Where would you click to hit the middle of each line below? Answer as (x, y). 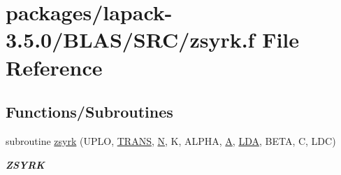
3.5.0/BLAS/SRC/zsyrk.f (130, 40)
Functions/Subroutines (89, 112)
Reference (54, 67)
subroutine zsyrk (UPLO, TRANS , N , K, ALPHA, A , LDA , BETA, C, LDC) (171, 140)
